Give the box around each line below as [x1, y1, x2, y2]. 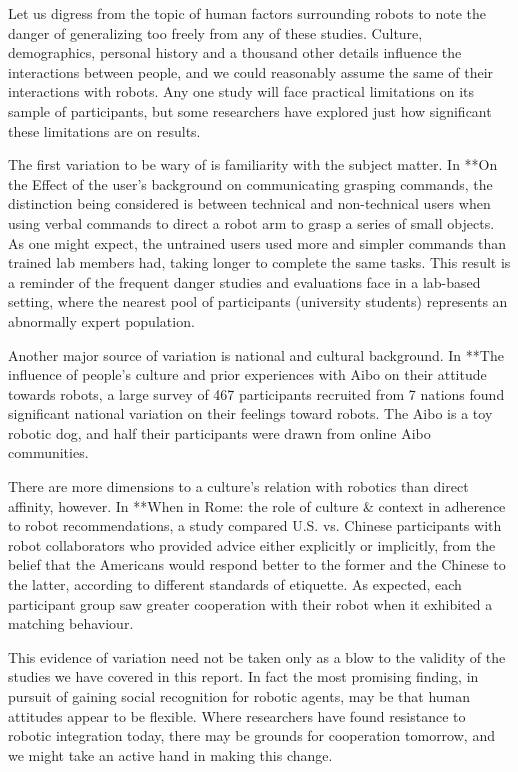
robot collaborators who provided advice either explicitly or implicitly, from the [8, 534, 496, 555]
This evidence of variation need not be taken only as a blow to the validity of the [8, 646, 506, 667]
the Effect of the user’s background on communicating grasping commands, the [8, 173, 493, 194]
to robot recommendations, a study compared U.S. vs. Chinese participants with [8, 515, 502, 536]
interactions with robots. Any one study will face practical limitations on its [8, 81, 475, 102]
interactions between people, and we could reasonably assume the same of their [8, 61, 494, 82]
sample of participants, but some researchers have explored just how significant [8, 100, 492, 121]
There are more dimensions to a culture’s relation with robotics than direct [8, 476, 469, 497]
